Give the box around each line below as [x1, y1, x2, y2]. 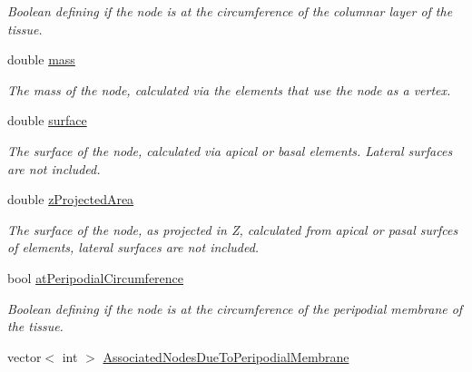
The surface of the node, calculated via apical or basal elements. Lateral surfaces [7, 141, 453, 160]
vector [7, 347, 42, 366]
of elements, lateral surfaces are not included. [7, 238, 260, 257]
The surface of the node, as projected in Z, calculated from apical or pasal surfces [7, 220, 458, 239]
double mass [7, 50, 75, 69]
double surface [7, 111, 87, 130]
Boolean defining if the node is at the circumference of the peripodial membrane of [7, 299, 463, 318]
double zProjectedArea [7, 190, 134, 209]
